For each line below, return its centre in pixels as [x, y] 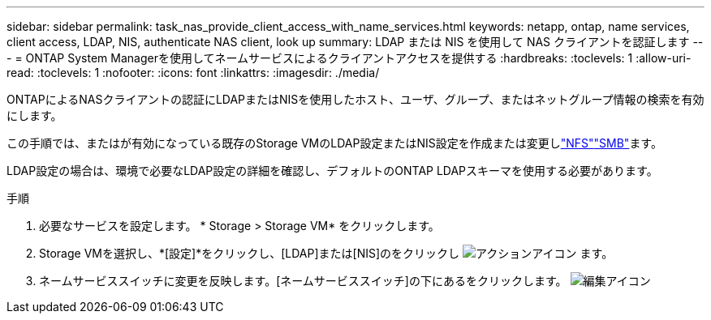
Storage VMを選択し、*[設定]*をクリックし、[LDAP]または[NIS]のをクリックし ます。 [326, 253]
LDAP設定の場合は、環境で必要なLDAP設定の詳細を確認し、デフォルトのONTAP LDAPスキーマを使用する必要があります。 [332, 171]
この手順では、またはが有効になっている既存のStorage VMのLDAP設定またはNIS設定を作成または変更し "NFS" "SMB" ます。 [334, 143]
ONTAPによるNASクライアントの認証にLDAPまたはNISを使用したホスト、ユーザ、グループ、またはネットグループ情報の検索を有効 [355, 99]
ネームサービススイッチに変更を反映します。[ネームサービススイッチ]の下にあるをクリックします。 [303, 281]
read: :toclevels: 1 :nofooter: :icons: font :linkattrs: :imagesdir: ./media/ [193, 73]
